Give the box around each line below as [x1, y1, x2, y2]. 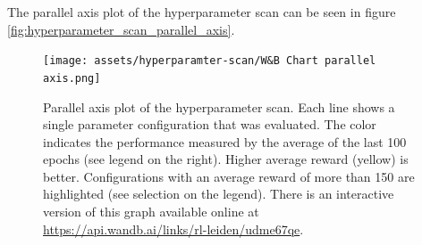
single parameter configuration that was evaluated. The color [43, 115, 376, 134]
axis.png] [43, 71, 101, 85]
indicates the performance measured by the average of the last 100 [43, 132, 407, 151]
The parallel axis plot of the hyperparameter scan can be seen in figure [7, 3, 396, 20]
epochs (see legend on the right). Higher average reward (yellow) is [43, 150, 409, 168]
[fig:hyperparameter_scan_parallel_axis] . [7, 20, 235, 38]
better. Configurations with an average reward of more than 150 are [43, 167, 415, 185]
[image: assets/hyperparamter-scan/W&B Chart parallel [43, 54, 376, 68]
